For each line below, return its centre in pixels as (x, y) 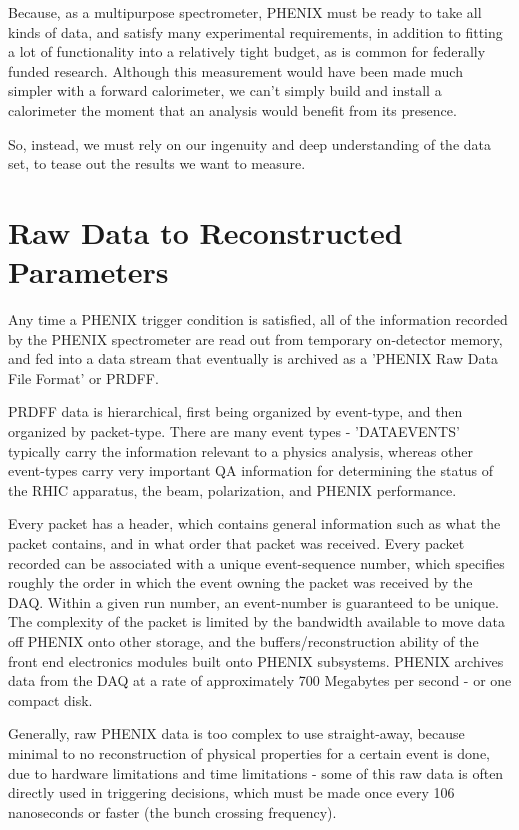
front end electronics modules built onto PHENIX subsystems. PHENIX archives (256, 660)
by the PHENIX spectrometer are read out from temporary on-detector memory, (255, 338)
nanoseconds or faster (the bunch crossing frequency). (172, 811)
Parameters (88, 271)
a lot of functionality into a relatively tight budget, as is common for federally (247, 51)
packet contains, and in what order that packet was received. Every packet (236, 543)
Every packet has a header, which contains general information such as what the (254, 523)
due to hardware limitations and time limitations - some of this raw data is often (256, 772)
